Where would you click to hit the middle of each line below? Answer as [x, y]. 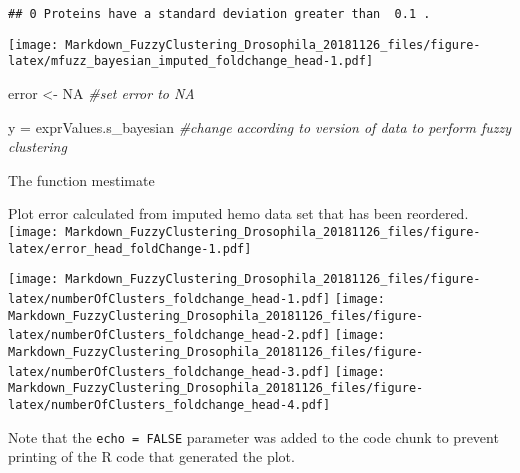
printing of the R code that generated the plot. [151, 456]
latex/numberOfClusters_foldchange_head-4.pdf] [169, 404]
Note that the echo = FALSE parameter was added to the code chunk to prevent [253, 436]
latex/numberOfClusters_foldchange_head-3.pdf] [169, 371]
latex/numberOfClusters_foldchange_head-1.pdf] [169, 298]
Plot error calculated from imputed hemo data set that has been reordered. [238, 213]
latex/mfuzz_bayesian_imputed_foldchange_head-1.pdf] [191, 61]
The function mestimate [81, 179]
